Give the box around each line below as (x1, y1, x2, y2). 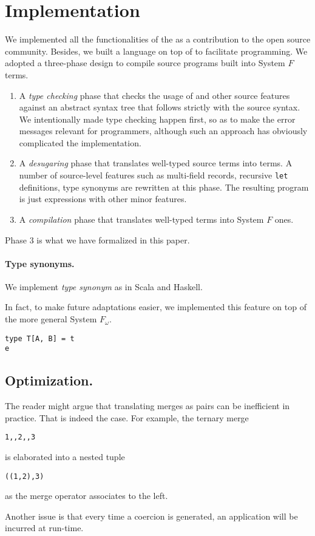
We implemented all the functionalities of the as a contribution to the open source (5, 33, 311, 46)
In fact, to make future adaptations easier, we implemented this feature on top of (5, 300, 307, 313)
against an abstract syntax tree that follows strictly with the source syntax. (19, 101, 300, 114)
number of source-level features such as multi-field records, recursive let (19, 169, 288, 181)
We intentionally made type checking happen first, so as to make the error (19, 112, 296, 125)
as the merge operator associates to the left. (5, 489, 168, 502)
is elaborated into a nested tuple (5, 450, 125, 463)
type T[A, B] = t (5, 334, 75, 343)
